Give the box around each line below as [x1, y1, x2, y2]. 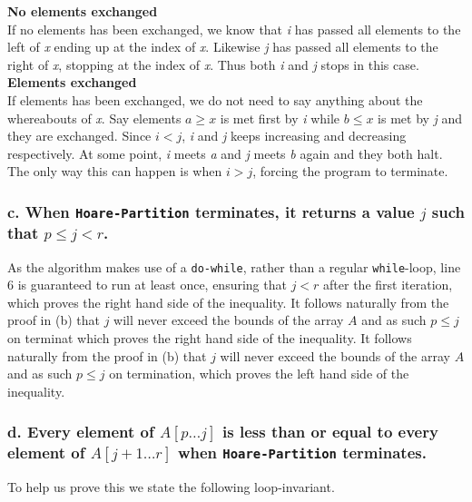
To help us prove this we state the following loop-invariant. [7, 477, 335, 497]
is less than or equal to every [222, 420, 438, 443]
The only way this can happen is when [7, 162, 222, 181]
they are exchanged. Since [7, 126, 152, 145]
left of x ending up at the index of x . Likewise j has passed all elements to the [7, 37, 438, 56]
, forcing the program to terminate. [252, 162, 448, 181]
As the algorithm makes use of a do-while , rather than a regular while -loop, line [7, 257, 461, 276]
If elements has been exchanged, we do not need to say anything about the [7, 90, 423, 109]
